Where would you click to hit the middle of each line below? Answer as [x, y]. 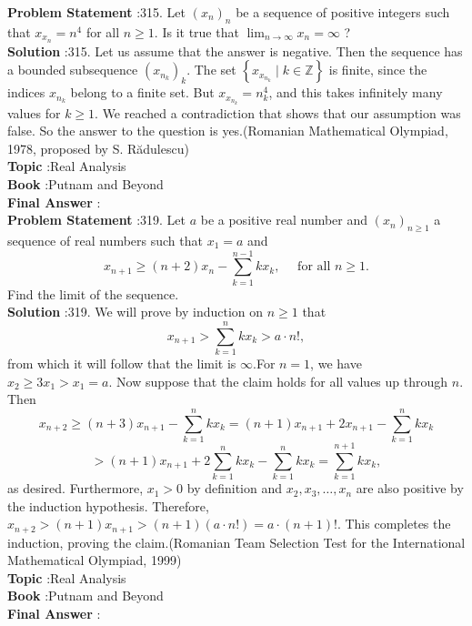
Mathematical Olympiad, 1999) [95, 560]
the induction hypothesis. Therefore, [108, 505]
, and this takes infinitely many [356, 92]
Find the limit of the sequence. [93, 293]
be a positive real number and [284, 220]
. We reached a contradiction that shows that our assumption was [278, 112]
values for [34, 112]
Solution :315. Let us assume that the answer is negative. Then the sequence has [235, 50]
